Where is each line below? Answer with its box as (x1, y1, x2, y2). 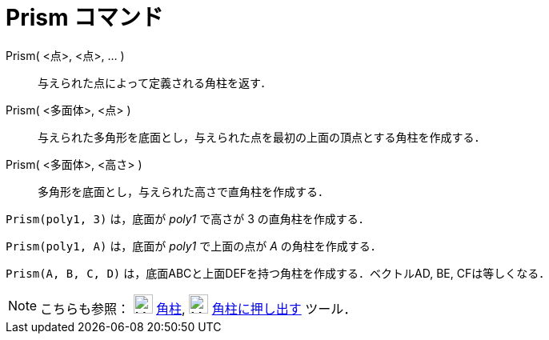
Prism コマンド (6, 4, 164, 31)
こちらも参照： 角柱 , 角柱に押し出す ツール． (40, 300, 357, 317)
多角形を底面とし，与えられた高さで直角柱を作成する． (38, 184, 329, 198)
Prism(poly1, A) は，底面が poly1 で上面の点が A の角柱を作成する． (6, 238, 382, 253)
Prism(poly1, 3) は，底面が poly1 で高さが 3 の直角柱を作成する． (6, 211, 370, 226)
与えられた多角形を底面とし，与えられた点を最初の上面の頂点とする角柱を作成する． (38, 130, 486, 144)
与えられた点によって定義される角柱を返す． (38, 75, 272, 90)
